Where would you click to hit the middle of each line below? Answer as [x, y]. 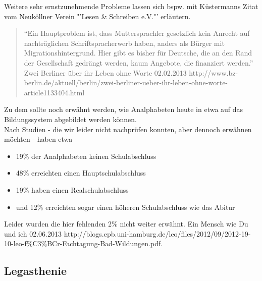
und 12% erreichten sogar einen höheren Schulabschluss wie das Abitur [125, 207]
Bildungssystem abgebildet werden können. [70, 119]
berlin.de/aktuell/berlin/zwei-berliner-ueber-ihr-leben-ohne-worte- [126, 82]
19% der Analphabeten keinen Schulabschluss [86, 156]
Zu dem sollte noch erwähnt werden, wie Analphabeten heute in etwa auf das [124, 109]
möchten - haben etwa [38, 139]
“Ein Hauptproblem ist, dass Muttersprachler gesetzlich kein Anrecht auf [137, 33]
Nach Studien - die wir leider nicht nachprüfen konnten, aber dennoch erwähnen [128, 129]
